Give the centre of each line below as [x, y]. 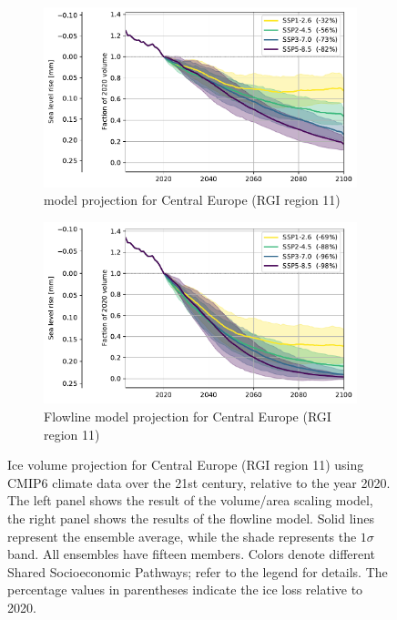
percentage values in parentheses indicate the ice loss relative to [185, 590]
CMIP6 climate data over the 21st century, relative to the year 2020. [199, 482]
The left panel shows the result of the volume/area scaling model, [190, 500]
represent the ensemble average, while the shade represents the [182, 536]
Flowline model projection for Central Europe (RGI [188, 417]
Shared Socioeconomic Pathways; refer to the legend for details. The [198, 571]
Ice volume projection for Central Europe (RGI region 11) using [186, 465]
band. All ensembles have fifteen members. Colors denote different [192, 554]
